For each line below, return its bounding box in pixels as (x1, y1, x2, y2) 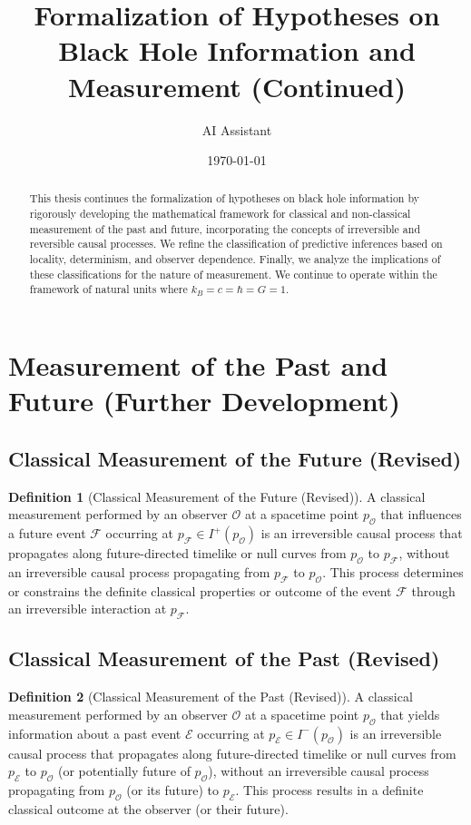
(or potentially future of (57, 761, 191, 781)
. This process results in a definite (235, 781, 424, 800)
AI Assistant (201, 120, 272, 139)
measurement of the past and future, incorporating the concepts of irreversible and (29, 221, 421, 236)
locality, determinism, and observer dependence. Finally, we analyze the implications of (29, 251, 441, 267)
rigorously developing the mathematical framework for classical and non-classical (29, 206, 411, 221)
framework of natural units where (29, 281, 188, 297)
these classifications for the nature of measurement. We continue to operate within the (29, 266, 437, 281)
